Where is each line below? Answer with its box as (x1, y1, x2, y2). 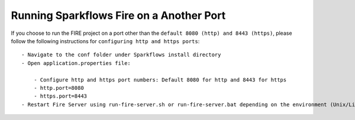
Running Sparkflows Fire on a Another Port (11, 9, 226, 22)
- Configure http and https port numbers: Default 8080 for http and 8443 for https (33, 76, 287, 83)
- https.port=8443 (33, 93, 88, 100)
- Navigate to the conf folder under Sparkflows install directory (21, 51, 221, 59)
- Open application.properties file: (21, 60, 131, 66)
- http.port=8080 (33, 85, 84, 91)
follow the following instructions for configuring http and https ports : (11, 37, 200, 44)
